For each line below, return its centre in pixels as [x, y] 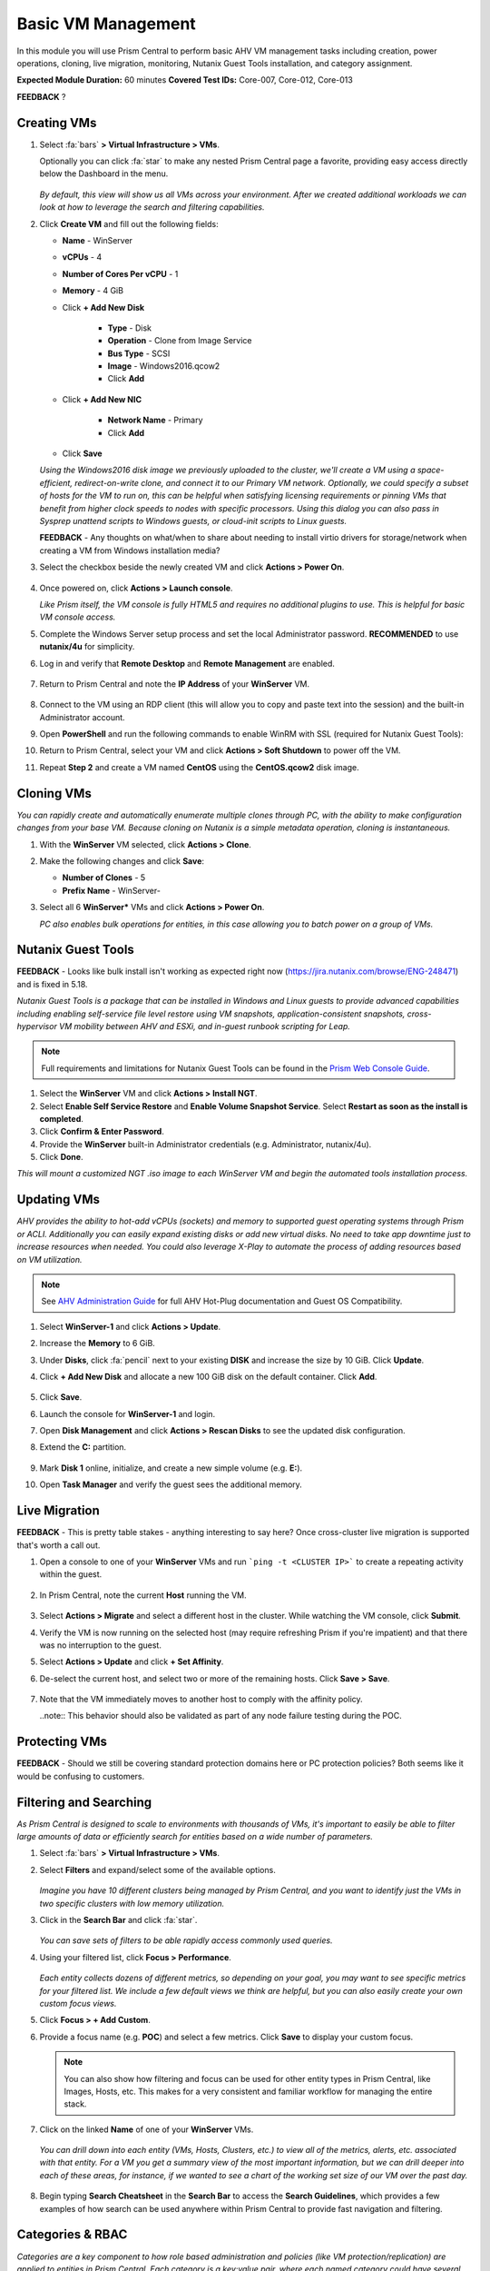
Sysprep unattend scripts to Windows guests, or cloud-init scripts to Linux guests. [193, 521]
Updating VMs [58, 1200]
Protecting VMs [62, 1742]
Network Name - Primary [155, 420]
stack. [75, 2104]
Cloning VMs [54, 793]
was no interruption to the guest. [101, 1645]
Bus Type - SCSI [139, 353]
